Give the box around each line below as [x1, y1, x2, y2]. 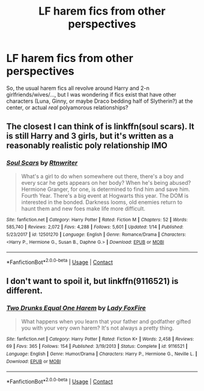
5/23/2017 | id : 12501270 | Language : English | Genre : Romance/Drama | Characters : [6, 231, 186, 238]
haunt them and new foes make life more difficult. [21, 205, 146, 212]
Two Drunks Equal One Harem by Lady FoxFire [6, 304, 146, 313]
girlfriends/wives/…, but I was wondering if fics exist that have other [6, 91, 177, 98]
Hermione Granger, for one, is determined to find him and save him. [21, 185, 190, 193]
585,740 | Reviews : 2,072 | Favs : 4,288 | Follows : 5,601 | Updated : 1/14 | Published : [6, 224, 184, 230]
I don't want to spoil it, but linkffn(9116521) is [6, 276, 179, 286]
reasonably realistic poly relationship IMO [6, 140, 168, 151]
